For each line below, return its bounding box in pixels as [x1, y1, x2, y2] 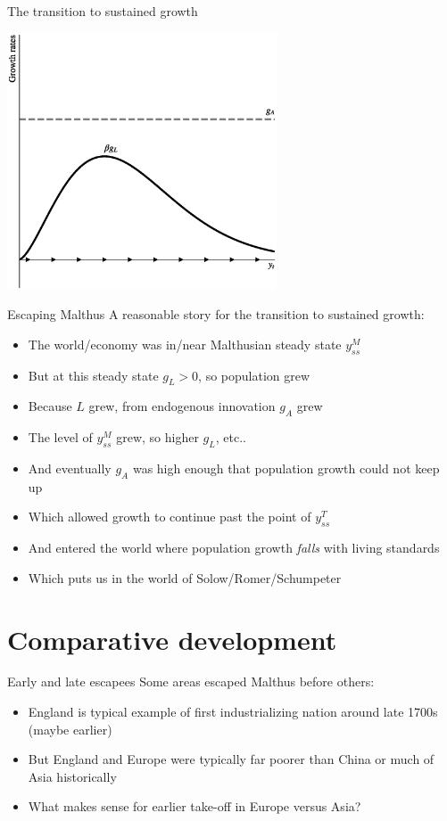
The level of [28, 428, 93, 447]
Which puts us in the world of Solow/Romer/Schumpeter [28, 568, 342, 587]
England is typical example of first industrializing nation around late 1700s [28, 702, 438, 721]
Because [28, 397, 72, 415]
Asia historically [28, 767, 117, 785]
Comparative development [7, 620, 337, 657]
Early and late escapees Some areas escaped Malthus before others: [7, 672, 375, 691]
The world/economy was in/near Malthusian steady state [28, 334, 342, 353]
